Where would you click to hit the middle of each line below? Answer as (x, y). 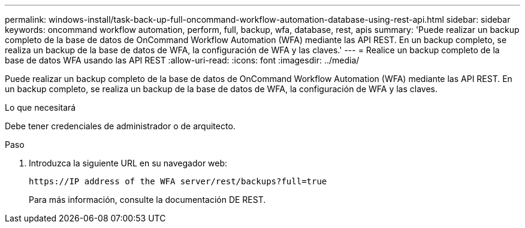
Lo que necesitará (40, 107)
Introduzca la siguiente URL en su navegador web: (128, 163)
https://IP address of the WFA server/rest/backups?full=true (178, 181)
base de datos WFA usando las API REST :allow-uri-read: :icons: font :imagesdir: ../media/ (182, 60)
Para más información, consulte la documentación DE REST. (147, 200)
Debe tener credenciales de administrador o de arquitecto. (120, 126)
